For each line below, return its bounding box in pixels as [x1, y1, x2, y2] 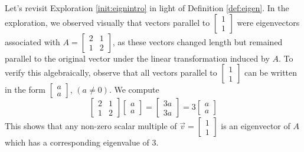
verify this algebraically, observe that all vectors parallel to [5, 66, 217, 79]
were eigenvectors [237, 16, 300, 28]
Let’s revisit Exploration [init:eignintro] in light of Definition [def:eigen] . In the [5, 2, 289, 13]
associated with [5, 35, 60, 48]
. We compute [109, 83, 159, 96]
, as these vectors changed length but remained [112, 35, 283, 48]
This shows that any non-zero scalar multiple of [5, 120, 177, 132]
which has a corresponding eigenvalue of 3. [5, 136, 159, 148]
